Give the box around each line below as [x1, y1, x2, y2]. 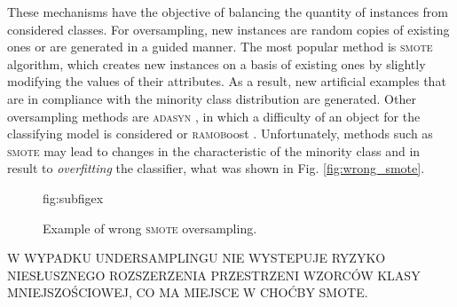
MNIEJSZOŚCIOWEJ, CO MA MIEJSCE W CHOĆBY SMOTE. [7, 283, 368, 302]
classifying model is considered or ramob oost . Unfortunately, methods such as [7, 124, 433, 143]
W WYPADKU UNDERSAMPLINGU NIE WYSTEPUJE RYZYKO [7, 248, 386, 267]
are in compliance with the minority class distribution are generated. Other [7, 89, 416, 107]
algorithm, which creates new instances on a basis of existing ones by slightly [7, 54, 426, 73]
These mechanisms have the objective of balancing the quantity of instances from [7, 3, 448, 20]
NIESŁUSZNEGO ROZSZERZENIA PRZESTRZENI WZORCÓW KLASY [7, 265, 421, 284]
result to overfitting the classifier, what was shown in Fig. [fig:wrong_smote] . [7, 159, 425, 177]
